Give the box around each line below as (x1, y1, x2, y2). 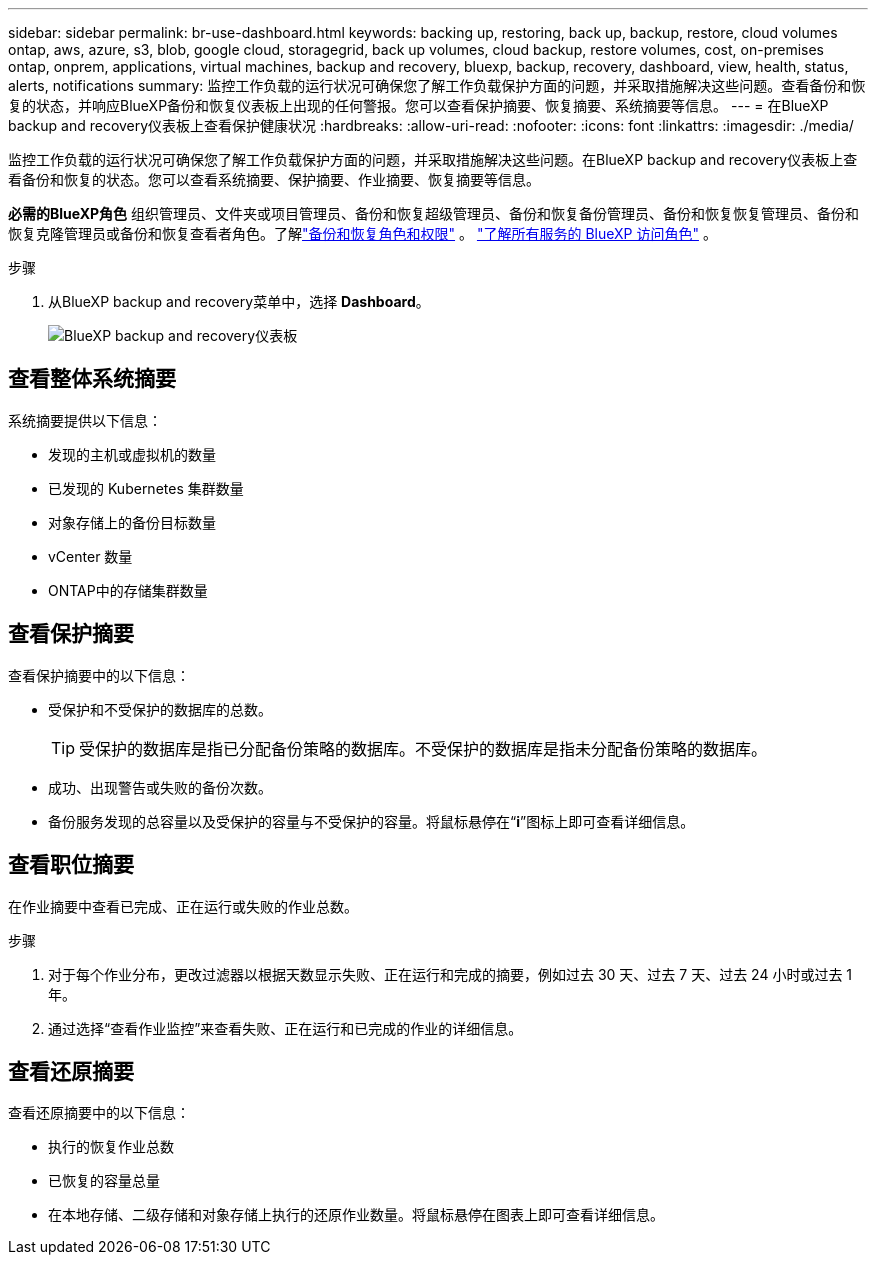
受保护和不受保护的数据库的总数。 (48, 700, 272, 718)
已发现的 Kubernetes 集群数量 (48, 479, 244, 497)
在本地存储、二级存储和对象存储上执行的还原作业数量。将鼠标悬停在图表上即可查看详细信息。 (48, 1206, 664, 1224)
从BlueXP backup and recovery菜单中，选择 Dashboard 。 (48, 293, 430, 310)
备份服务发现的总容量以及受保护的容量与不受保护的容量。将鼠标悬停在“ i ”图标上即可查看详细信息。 (48, 812, 695, 830)
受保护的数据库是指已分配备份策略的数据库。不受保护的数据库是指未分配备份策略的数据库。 (79, 738, 768, 759)
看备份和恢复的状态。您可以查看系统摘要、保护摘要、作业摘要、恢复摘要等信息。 (8, 171, 540, 188)
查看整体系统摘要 (8, 366, 176, 392)
